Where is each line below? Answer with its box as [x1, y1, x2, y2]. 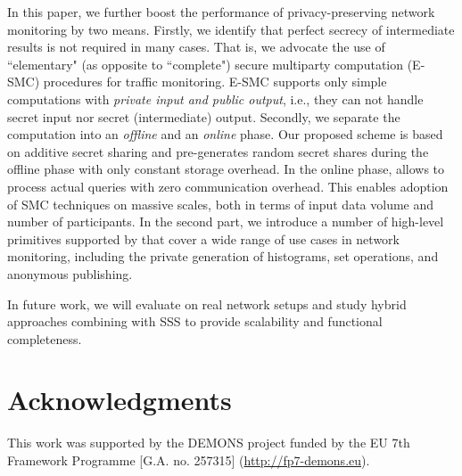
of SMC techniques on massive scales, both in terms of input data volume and [7, 194, 434, 213]
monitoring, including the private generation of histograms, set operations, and [7, 247, 439, 266]
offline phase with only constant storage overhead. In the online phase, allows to [7, 160, 445, 178]
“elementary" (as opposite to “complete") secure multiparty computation [7, 54, 404, 73]
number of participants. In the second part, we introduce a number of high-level [7, 212, 444, 231]
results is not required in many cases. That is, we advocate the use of [7, 37, 385, 56]
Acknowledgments [7, 382, 232, 418]
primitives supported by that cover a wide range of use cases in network [7, 229, 400, 248]
